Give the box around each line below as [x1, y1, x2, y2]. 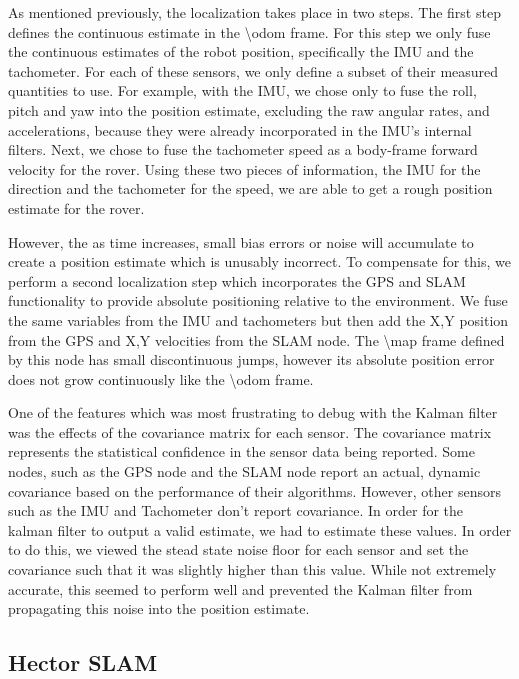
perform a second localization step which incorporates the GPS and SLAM [8, 270, 466, 291]
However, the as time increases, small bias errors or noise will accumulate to [8, 231, 474, 252]
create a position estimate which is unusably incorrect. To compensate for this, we [8, 251, 512, 272]
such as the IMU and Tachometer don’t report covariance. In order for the [8, 500, 464, 521]
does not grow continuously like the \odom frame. [8, 368, 314, 389]
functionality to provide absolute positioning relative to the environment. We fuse [8, 290, 508, 311]
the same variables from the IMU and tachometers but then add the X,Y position [8, 309, 509, 330]
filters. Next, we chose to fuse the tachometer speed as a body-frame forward [8, 139, 478, 160]
